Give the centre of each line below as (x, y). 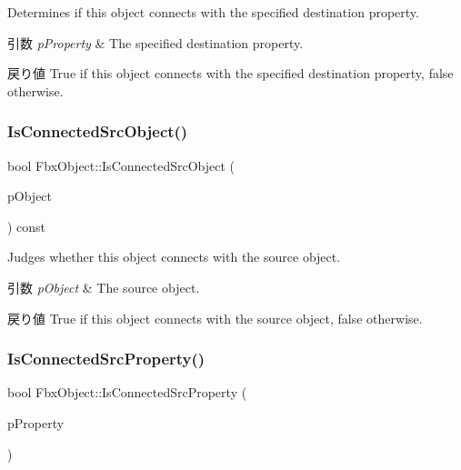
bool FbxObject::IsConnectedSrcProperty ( (127, 392)
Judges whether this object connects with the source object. (174, 257)
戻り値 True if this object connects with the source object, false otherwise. (215, 318)
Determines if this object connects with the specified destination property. (213, 12)
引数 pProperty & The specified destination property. (155, 42)
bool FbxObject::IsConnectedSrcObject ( (121, 165)
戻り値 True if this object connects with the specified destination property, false (230, 73)
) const (27, 226)
